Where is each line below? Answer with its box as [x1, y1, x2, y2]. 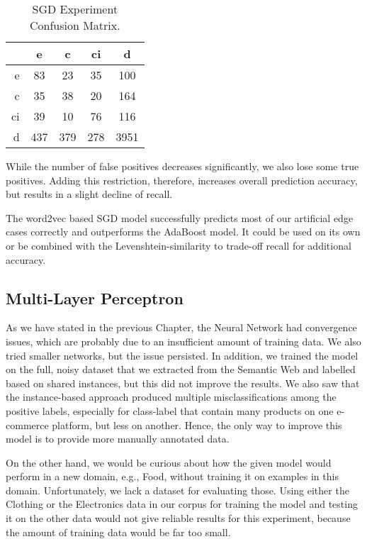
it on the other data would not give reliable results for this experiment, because [6, 511, 351, 526]
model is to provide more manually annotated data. [6, 431, 230, 446]
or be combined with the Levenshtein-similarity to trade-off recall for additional [6, 238, 351, 252]
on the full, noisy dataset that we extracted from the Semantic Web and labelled [6, 362, 356, 377]
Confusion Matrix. [29, 17, 120, 33]
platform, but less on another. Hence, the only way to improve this [52, 417, 342, 432]
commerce [6, 417, 49, 432]
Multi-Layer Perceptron [6, 287, 183, 309]
